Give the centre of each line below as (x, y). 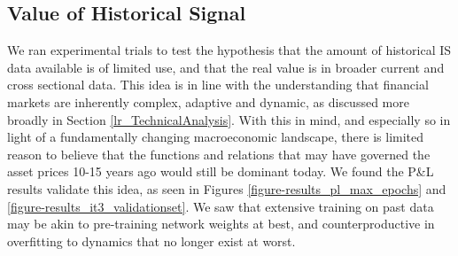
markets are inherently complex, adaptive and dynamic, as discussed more (208, 101)
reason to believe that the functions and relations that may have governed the (219, 154)
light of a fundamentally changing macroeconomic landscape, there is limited (216, 137)
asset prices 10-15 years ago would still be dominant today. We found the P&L (221, 171)
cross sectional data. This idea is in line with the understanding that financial (218, 85)
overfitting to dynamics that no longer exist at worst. (151, 240)
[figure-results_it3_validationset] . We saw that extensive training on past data (221, 206)
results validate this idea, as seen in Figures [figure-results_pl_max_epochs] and (227, 188)
